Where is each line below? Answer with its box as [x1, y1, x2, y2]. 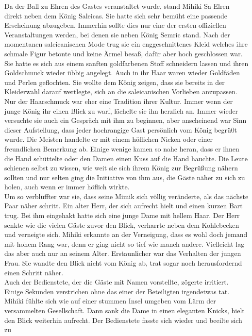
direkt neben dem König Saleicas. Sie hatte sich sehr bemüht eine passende [4, 10, 227, 20]
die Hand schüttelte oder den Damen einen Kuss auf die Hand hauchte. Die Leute [4, 153, 248, 163]
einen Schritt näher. [4, 267, 64, 277]
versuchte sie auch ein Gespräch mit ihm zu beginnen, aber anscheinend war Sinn [4, 115, 247, 125]
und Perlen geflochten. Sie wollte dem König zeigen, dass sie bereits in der [4, 77, 225, 87]
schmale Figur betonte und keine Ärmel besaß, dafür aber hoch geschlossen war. [4, 48, 243, 58]
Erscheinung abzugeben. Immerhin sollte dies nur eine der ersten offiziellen [4, 20, 226, 30]
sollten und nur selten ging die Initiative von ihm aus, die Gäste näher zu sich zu [4, 172, 245, 182]
